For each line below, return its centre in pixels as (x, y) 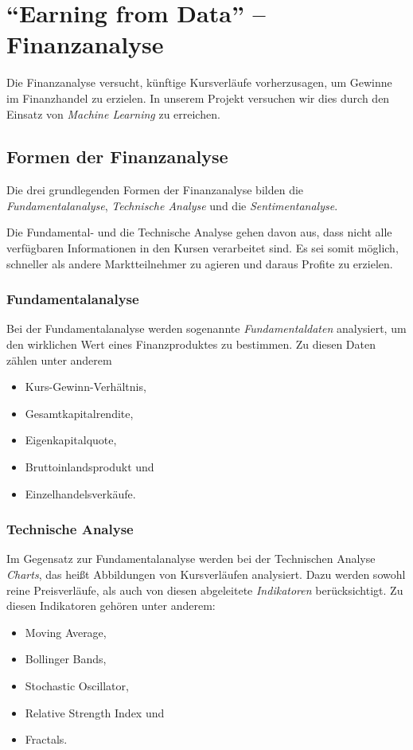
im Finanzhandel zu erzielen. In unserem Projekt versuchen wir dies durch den (198, 98)
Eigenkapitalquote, (71, 440)
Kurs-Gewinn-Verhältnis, (86, 387)
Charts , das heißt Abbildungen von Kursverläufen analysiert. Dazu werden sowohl (206, 574)
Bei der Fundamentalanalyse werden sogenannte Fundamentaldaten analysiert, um (206, 328)
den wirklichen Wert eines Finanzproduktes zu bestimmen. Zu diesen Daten (191, 344)
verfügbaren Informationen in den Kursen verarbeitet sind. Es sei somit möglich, (203, 248)
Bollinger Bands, (66, 659)
